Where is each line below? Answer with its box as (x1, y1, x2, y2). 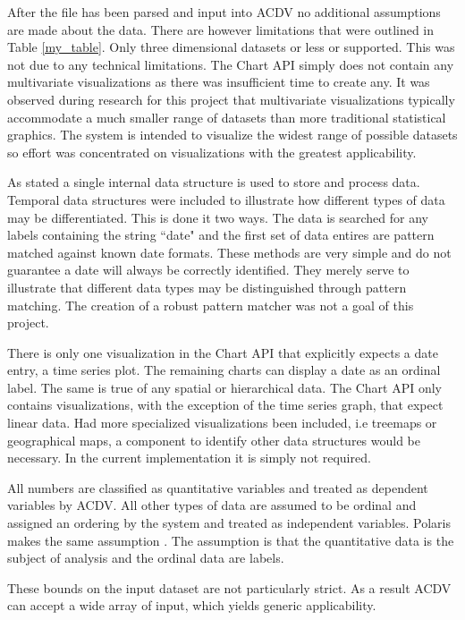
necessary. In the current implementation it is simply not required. (7, 448, 371, 467)
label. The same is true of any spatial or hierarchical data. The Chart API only (7, 378, 442, 396)
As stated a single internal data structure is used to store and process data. (7, 173, 420, 191)
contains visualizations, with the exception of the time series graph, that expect (7, 395, 444, 414)
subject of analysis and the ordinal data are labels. (7, 548, 284, 567)
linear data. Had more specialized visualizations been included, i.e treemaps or (7, 413, 437, 432)
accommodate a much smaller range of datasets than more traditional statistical (7, 107, 446, 126)
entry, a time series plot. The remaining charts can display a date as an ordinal (7, 361, 441, 379)
